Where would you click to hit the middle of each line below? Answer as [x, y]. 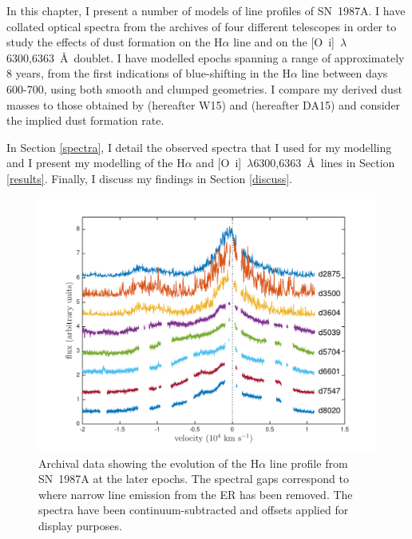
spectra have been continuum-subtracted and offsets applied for [194, 510]
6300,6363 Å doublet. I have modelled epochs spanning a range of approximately [206, 57]
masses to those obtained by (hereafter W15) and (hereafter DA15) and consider [204, 104]
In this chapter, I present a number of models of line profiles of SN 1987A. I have [206, 10]
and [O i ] [219, 163]
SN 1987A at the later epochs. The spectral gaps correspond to [194, 479]
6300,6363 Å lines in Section [324, 163]
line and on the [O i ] [284, 42]
